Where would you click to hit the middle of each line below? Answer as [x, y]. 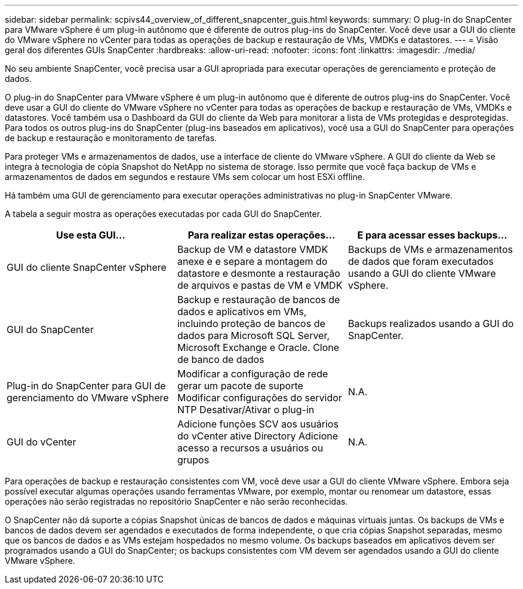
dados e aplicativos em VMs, [242, 312]
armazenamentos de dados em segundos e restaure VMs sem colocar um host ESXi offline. [185, 177]
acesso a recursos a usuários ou [250, 448]
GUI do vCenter [41, 442]
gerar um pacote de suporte [240, 386]
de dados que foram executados [421, 261]
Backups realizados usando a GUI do [431, 324]
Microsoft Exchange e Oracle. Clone [258, 347]
